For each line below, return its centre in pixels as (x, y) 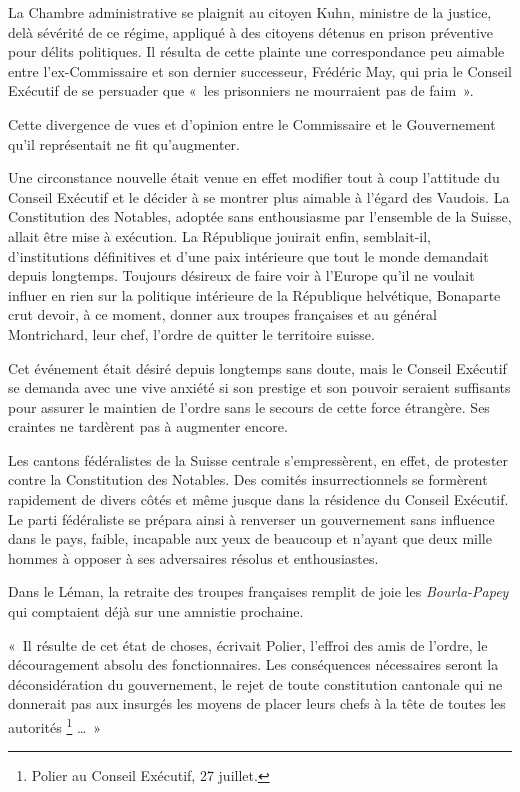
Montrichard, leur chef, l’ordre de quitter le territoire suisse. (191, 333)
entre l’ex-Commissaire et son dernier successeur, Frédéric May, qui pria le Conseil (260, 70)
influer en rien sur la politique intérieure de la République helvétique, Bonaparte (254, 294)
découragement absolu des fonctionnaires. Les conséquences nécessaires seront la (253, 664)
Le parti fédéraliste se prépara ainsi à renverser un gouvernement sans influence (251, 518)
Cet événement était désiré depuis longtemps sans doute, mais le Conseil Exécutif (257, 367)
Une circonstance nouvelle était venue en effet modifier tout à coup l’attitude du (254, 177)
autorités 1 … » (55, 725)
